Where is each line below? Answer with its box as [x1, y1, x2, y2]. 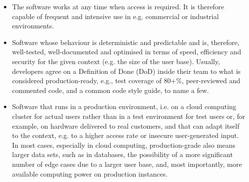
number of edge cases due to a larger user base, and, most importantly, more [12, 159, 242, 169]
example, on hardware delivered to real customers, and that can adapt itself [12, 120, 240, 131]
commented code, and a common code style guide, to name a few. [12, 85, 209, 95]
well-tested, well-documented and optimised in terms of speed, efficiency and [12, 46, 241, 57]
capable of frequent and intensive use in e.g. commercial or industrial [12, 11, 219, 21]
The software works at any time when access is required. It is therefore [12, 1, 224, 11]
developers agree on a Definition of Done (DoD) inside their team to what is [12, 66, 241, 76]
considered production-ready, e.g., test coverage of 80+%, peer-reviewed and [12, 75, 241, 86]
